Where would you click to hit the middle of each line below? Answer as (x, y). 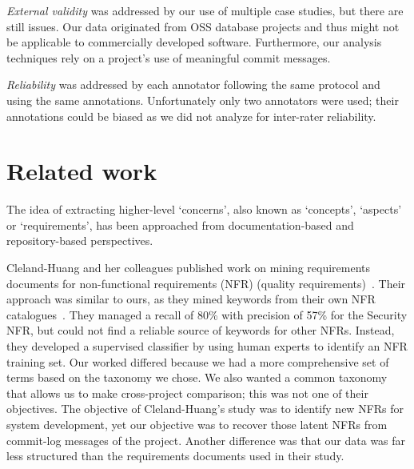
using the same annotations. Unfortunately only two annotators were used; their (203, 100)
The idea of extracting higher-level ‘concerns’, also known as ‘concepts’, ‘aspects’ (204, 209)
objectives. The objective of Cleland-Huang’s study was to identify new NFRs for (205, 409)
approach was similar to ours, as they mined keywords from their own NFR (191, 299)
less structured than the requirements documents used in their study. (175, 456)
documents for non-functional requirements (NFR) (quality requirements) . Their (206, 283)
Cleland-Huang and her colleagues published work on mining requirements (189, 268)
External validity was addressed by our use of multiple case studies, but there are (205, 10)
